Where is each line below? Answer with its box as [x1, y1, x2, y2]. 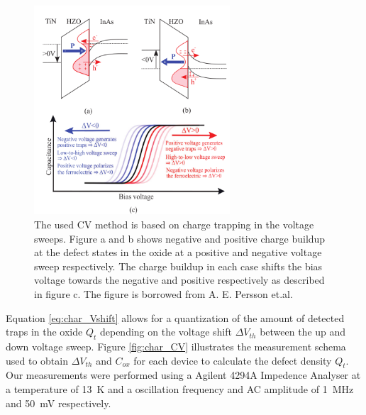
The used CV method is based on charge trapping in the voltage [34, 217, 314, 232]
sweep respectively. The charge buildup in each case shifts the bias [34, 258, 323, 273]
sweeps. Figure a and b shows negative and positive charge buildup [34, 231, 326, 245]
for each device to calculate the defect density [133, 353, 332, 367]
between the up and [260, 324, 346, 339]
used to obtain [6, 353, 68, 367]
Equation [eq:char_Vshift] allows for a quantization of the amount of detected [6, 310, 345, 325]
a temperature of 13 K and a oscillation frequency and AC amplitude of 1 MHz [6, 382, 354, 396]
